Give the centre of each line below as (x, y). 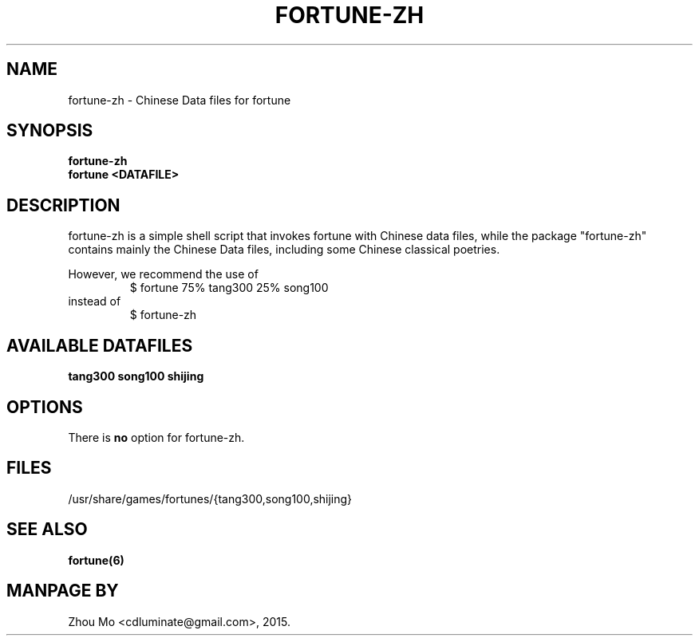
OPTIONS (45, 407)
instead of (95, 301)
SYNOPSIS (50, 131)
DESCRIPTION (63, 205)
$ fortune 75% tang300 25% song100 (229, 288)
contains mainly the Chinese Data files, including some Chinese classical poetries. (284, 250)
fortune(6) (96, 560)
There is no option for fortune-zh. (156, 437)
